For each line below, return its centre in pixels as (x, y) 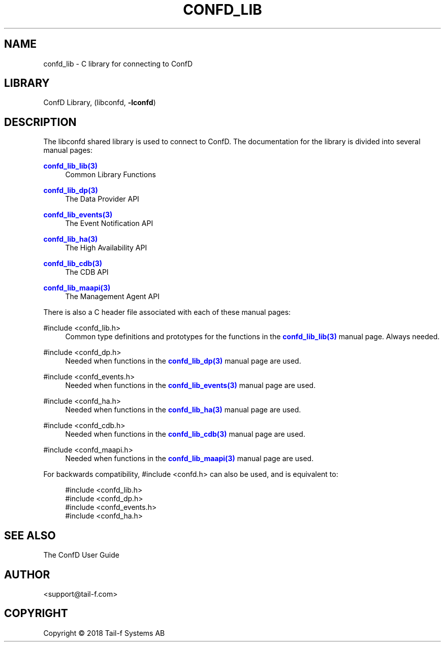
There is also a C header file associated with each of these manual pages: (167, 312)
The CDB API (87, 272)
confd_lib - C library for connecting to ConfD (118, 63)
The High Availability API (106, 248)
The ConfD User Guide (81, 555)
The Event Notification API (109, 223)
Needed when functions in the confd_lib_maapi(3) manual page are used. (189, 459)
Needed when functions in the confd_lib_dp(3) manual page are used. (183, 361)
